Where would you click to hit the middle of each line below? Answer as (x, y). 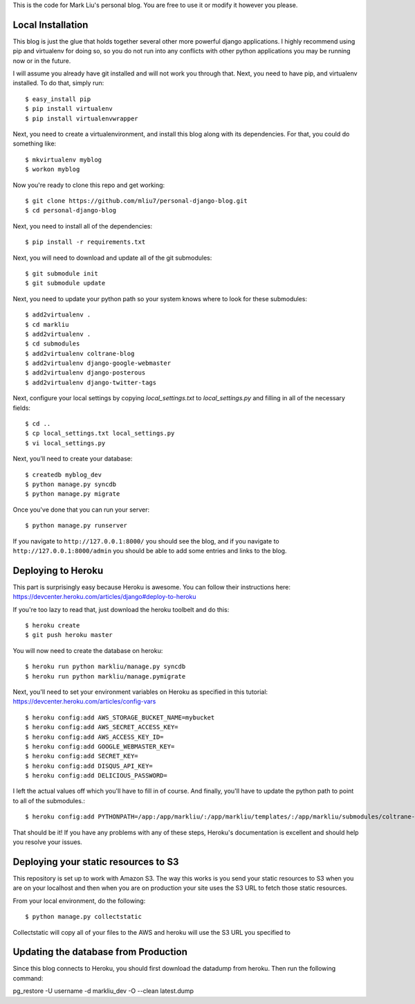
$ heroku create (53, 626)
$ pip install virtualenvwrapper (82, 118)
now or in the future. (42, 61)
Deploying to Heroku (58, 570)
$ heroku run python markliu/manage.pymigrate (105, 676)
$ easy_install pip (58, 99)
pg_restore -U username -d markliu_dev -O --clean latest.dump (103, 991)
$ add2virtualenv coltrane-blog (80, 353)
